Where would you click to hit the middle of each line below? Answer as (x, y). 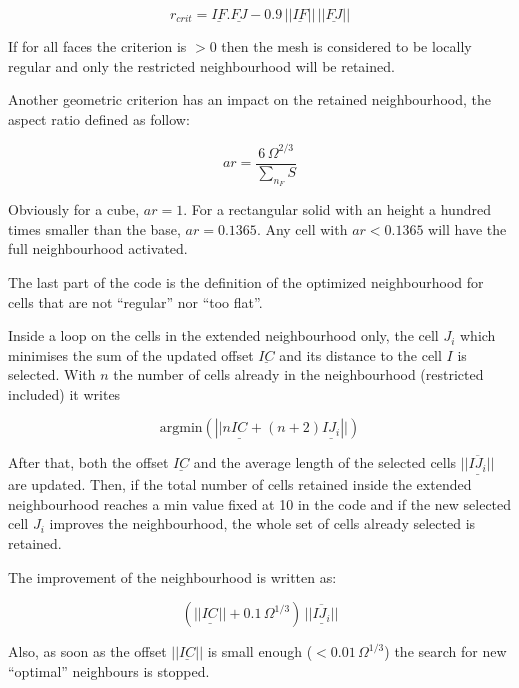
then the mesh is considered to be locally (346, 46)
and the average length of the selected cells (325, 462)
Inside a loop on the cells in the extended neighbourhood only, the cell (223, 335)
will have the (467, 228)
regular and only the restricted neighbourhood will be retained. (201, 65)
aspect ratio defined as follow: (99, 118)
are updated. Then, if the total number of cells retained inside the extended (240, 484)
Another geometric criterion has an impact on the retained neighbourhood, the (249, 99)
